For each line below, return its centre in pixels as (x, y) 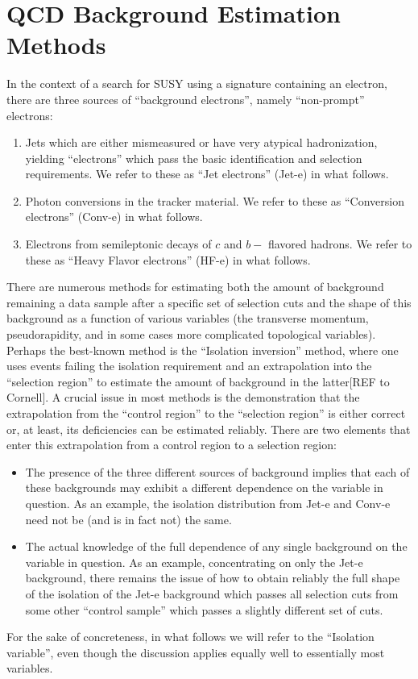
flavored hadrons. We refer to (340, 244)
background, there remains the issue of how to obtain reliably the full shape (213, 578)
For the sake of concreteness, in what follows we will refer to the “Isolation (190, 637)
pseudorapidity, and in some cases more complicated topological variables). (191, 334)
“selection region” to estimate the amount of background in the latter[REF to (198, 381)
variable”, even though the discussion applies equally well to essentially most (196, 652)
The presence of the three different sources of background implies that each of (217, 471)
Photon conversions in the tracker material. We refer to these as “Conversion (215, 200)
